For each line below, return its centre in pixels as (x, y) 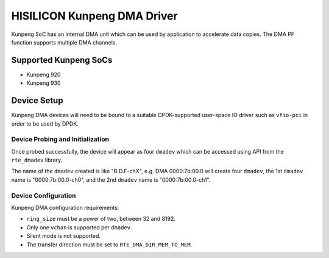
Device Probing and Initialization (60, 139)
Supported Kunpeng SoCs (62, 60)
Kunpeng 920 (44, 74)
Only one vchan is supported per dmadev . (79, 227)
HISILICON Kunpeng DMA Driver (94, 16)
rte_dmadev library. (37, 160)
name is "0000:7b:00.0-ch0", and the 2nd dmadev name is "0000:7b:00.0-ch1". (111, 179)
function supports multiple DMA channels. (64, 42)
